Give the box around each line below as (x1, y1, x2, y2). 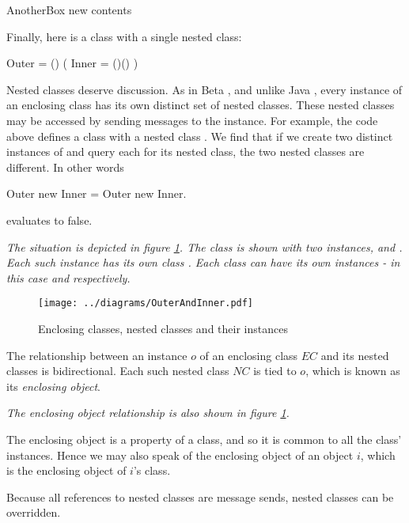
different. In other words (6, 158, 124, 175)
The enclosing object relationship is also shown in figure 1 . (6, 404, 290, 421)
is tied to (253, 362, 297, 379)
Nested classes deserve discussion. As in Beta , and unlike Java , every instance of (6, 81, 403, 97)
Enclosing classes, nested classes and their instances (38, 320, 288, 336)
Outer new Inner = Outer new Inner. (6, 185, 187, 202)
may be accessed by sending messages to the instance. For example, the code (6, 112, 378, 128)
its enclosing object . (6, 377, 100, 394)
